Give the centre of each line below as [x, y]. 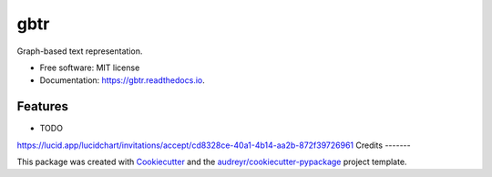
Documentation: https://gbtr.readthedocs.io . [122, 80]
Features [42, 106]
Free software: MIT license [90, 68]
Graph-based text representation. [80, 51]
